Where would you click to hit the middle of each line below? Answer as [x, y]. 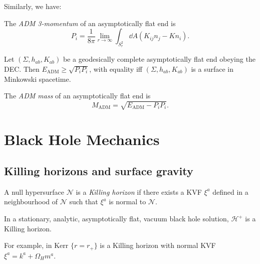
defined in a [230, 191]
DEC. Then [22, 69]
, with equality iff [116, 69]
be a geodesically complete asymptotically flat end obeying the [159, 59]
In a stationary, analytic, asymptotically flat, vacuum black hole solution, [116, 219]
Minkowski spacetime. [38, 79]
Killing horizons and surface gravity [99, 171]
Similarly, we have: [33, 6]
